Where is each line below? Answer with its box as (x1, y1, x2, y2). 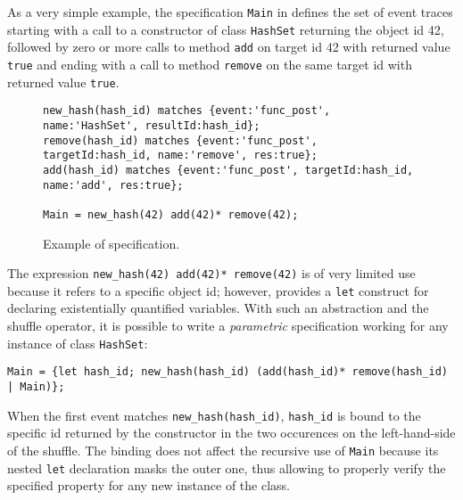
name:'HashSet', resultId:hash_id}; (43, 119, 260, 132)
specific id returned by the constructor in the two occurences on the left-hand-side (7, 423, 456, 442)
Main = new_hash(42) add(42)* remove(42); (43, 208, 299, 221)
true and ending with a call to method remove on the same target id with (7, 54, 412, 73)
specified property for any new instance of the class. (7, 476, 290, 495)
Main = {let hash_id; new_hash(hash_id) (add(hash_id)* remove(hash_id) (7, 365, 448, 379)
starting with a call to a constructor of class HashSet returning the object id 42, (7, 20, 444, 38)
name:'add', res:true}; (43, 178, 184, 192)
